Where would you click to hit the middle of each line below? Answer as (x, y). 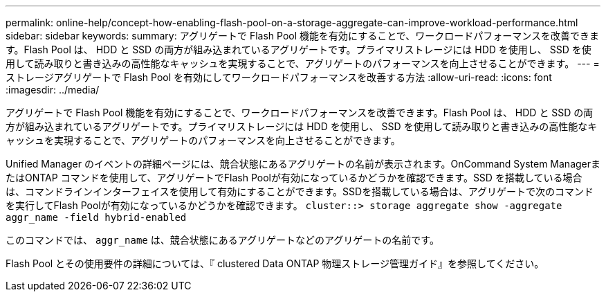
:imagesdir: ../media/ (53, 90)
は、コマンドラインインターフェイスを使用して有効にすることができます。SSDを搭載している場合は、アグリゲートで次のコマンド (300, 191)
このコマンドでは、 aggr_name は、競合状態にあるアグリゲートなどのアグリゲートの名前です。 (222, 240)
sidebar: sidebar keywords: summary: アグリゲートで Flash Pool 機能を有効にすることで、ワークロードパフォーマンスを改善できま (302, 36)
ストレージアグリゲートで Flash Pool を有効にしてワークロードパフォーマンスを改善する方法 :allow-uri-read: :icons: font (279, 77)
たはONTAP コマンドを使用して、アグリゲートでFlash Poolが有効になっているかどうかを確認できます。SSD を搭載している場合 (294, 178)
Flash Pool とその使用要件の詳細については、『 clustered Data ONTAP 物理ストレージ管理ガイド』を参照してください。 (275, 263)
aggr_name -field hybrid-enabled (96, 217)
